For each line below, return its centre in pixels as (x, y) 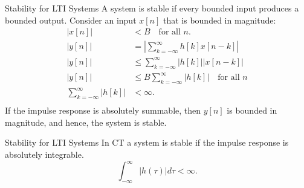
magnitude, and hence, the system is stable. (86, 122)
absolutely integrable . (44, 154)
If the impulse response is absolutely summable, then (103, 110)
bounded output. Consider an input (71, 20)
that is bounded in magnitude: (219, 20)
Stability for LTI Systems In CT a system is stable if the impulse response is (147, 142)
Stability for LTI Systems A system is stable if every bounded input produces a (152, 8)
